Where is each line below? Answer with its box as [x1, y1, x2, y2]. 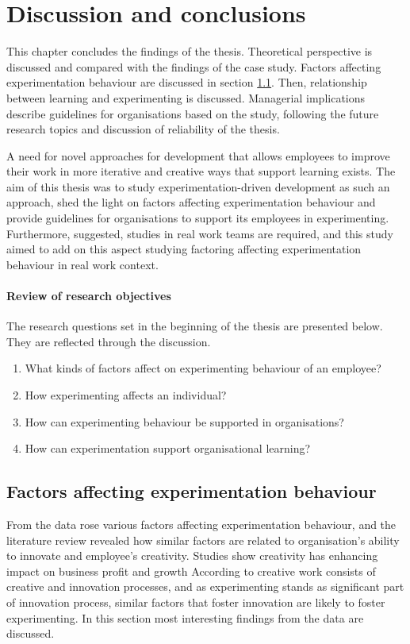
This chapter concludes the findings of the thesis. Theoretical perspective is [6, 43, 373, 60]
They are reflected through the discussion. [6, 333, 211, 349]
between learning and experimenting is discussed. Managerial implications [6, 89, 366, 106]
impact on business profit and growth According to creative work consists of [6, 562, 376, 579]
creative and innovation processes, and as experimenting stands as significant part [6, 578, 404, 595]
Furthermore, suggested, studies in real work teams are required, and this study [6, 225, 393, 241]
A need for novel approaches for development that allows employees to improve [6, 147, 390, 164]
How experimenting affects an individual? [25, 387, 227, 403]
